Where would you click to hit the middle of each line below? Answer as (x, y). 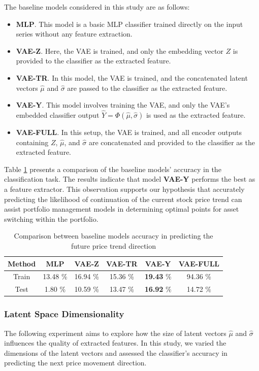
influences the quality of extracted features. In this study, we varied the (115, 343)
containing (32, 142)
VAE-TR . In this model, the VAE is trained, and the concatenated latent (132, 77)
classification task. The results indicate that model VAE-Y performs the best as (130, 179)
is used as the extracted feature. (196, 114)
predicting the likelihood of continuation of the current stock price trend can (123, 199)
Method (22, 263)
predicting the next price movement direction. (75, 363)
